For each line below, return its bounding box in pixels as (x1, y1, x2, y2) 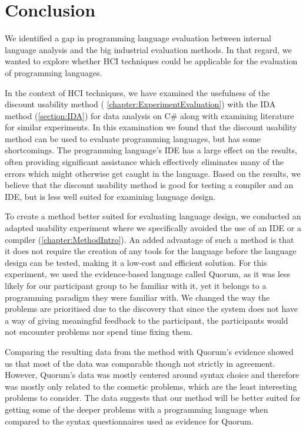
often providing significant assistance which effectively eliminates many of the (5, 156, 284, 168)
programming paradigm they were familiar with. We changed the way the (5, 291, 270, 303)
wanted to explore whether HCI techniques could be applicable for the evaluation (5, 55, 298, 67)
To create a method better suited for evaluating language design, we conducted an (5, 210, 301, 222)
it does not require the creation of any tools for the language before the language (5, 245, 297, 257)
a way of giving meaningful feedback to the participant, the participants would (5, 314, 288, 326)
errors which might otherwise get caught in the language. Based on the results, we (5, 167, 301, 179)
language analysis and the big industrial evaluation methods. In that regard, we (5, 43, 292, 55)
